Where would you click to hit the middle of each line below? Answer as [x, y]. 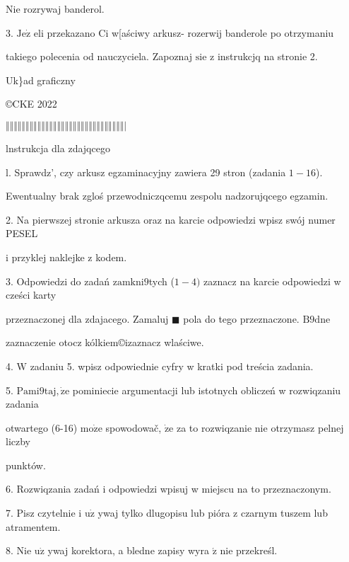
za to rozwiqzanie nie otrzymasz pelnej [260, 427]
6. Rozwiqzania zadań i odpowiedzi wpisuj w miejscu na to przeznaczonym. [168, 489]
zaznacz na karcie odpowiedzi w [272, 281]
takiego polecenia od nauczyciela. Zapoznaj [99, 56]
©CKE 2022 [31, 104]
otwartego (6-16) [42, 427]
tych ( [161, 281]
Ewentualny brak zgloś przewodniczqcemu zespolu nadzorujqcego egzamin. [167, 196]
